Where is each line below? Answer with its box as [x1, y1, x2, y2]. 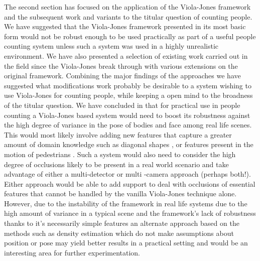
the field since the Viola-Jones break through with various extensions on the [4, 60, 238, 71]
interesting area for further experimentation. [4, 247, 141, 257]
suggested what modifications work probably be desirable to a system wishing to [4, 80, 251, 90]
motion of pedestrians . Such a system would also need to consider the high [4, 149, 236, 159]
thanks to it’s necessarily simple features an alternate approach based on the [4, 218, 239, 228]
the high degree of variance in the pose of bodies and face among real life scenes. [4, 119, 252, 130]
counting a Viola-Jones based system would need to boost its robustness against [4, 109, 250, 120]
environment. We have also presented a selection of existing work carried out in [4, 50, 248, 61]
